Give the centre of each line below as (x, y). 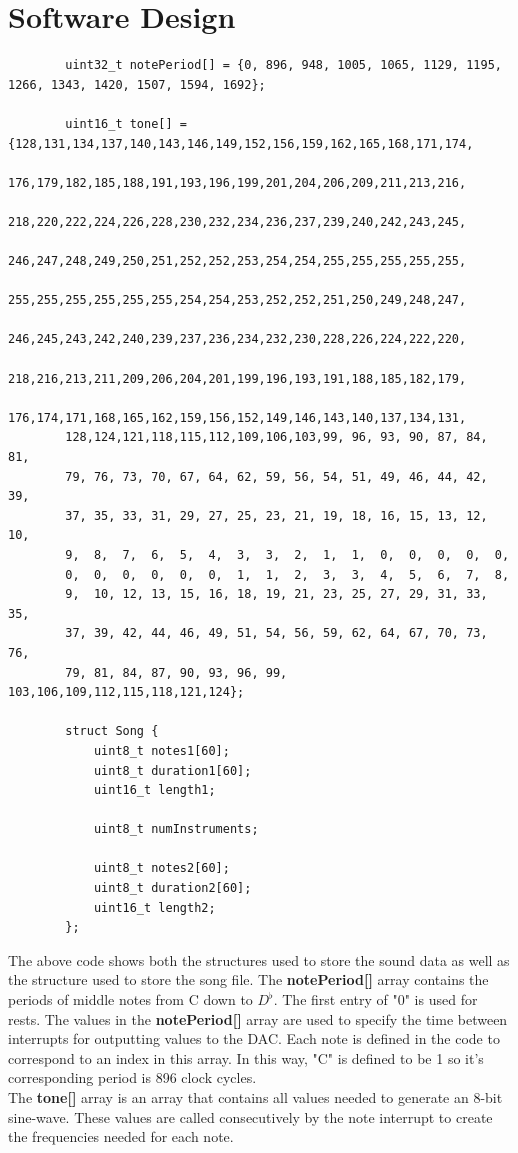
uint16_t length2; (154, 907)
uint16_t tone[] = (126, 123)
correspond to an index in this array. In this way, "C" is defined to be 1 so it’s (246, 1057)
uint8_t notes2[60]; (161, 868)
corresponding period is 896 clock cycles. (132, 1077)
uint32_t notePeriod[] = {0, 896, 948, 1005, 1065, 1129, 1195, (283, 65)
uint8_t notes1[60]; (161, 750)
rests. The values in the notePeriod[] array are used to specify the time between (258, 1018)
